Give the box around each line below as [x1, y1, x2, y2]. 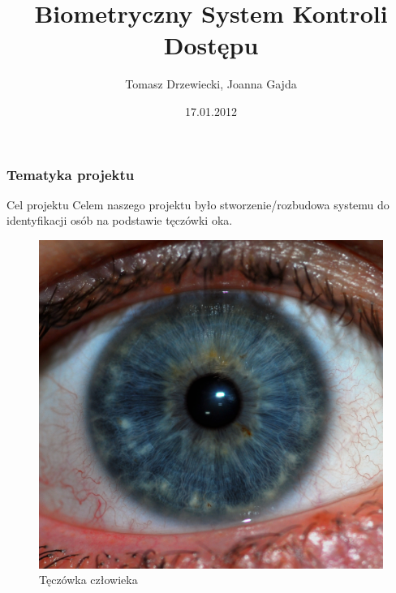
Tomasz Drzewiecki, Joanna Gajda [125, 75, 297, 92]
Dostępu [163, 28, 259, 62]
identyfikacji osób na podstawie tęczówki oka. [6, 212, 233, 229]
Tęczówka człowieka [39, 571, 138, 588]
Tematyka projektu [6, 164, 135, 184]
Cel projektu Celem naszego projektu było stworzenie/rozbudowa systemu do [6, 196, 390, 213]
